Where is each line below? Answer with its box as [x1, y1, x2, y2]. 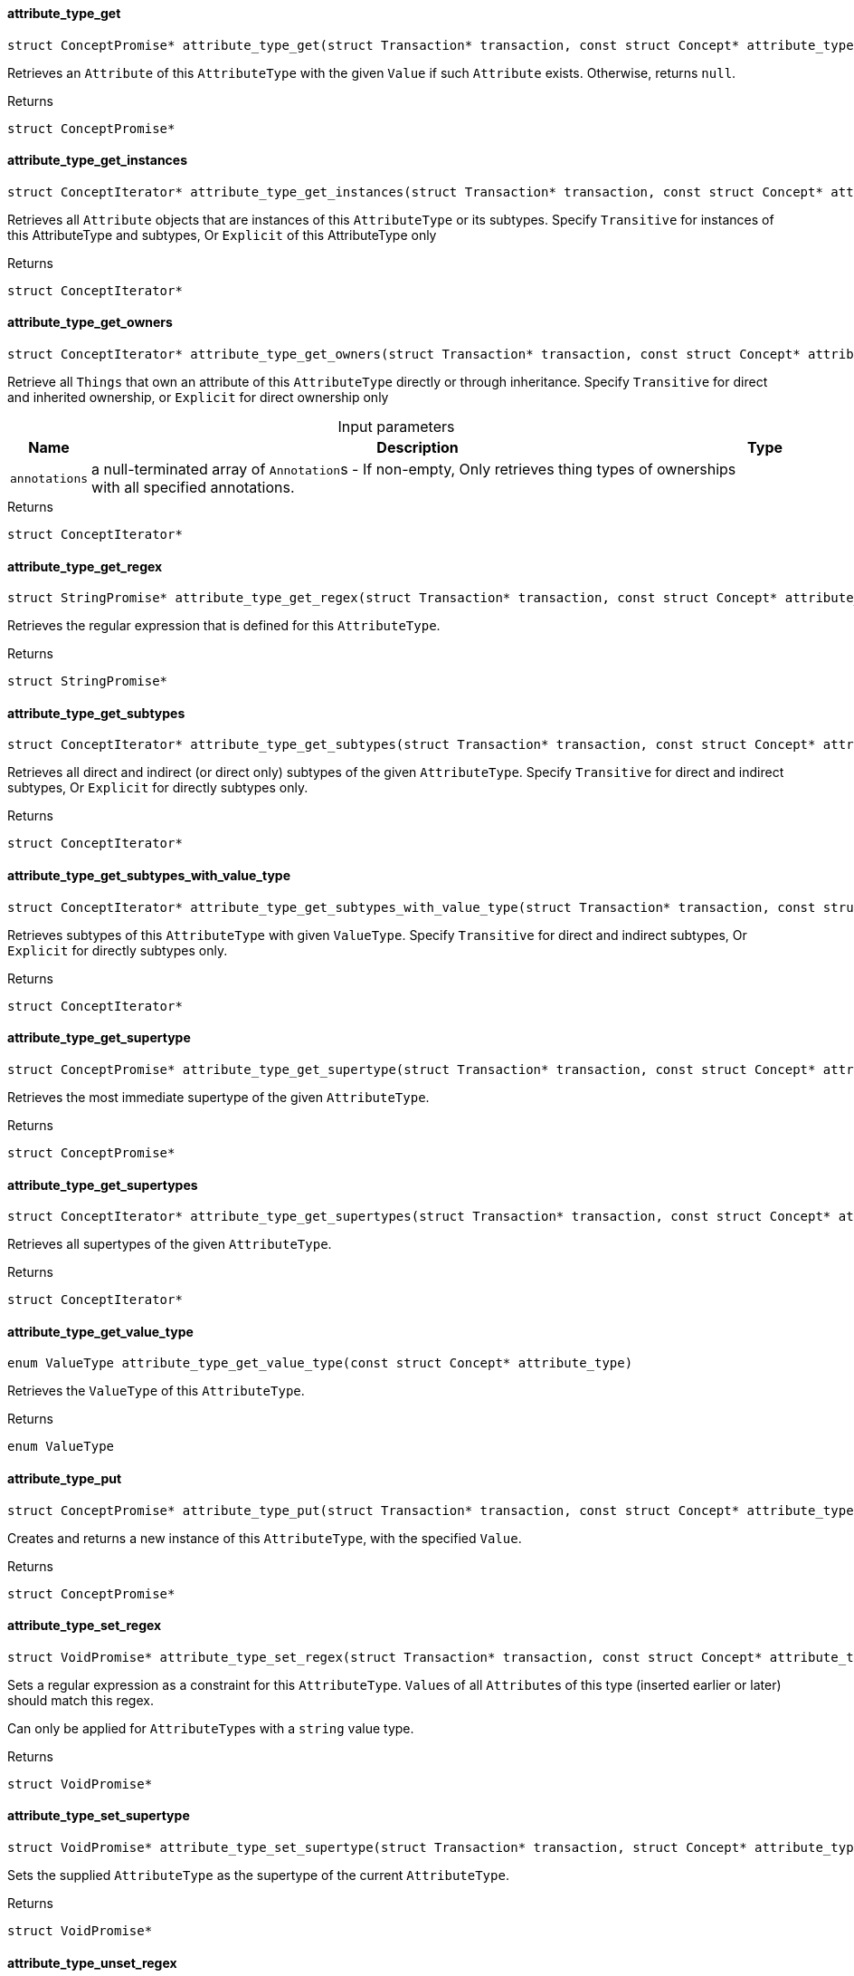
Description [376, 438, 459, 457]
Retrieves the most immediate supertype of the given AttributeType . [7, 1089, 430, 1105]
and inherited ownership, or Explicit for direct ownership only [7, 389, 389, 406]
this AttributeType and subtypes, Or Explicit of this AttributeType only [7, 226, 437, 243]
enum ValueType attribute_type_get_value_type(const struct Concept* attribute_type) [7, 1356, 633, 1371]
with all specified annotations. [91, 478, 295, 497]
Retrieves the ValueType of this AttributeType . [7, 1383, 305, 1399]
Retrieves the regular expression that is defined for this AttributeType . [7, 618, 441, 634]
